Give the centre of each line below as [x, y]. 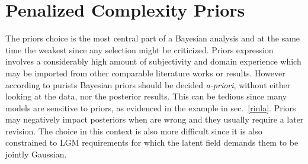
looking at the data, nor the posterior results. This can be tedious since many [146, 96]
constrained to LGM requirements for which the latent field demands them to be [152, 142]
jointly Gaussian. [36, 154]
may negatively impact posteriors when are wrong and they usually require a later [155, 119]
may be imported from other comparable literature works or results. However [145, 73]
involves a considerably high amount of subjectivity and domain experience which [153, 61]
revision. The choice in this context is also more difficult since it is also [134, 131]
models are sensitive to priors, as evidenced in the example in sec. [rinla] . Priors [151, 107]
